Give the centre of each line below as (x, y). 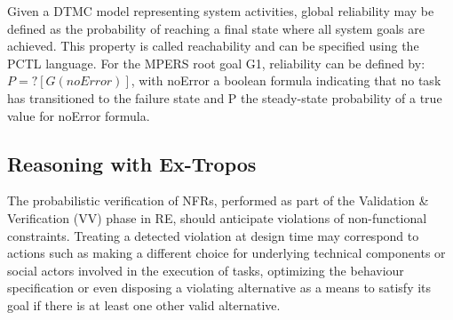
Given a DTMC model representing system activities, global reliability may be (221, 11)
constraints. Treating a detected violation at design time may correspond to (213, 235)
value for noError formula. (79, 115)
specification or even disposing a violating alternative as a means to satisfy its (219, 288)
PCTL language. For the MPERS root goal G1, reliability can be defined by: (216, 63)
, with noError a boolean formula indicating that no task (286, 80)
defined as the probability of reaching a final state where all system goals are (216, 28)
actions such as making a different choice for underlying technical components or (226, 253)
